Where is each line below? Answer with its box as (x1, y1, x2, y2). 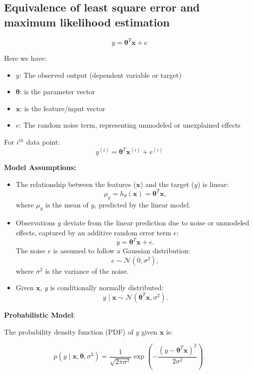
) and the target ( (140, 179, 194, 189)
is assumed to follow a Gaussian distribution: (53, 245, 191, 256)
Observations (15, 217, 55, 228)
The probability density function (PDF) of (4, 326, 133, 337)
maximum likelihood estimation (4, 14, 170, 29)
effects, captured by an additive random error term (15, 227, 171, 238)
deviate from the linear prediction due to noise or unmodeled (63, 217, 250, 228)
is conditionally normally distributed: (50, 282, 164, 293)
